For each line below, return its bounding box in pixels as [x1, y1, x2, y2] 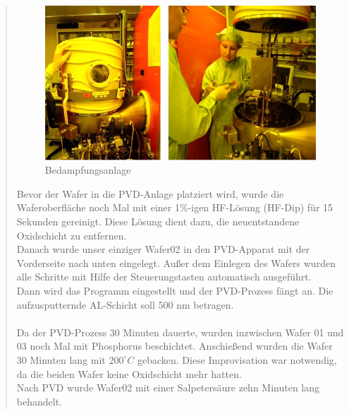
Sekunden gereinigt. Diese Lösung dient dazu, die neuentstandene [16, 213, 300, 228]
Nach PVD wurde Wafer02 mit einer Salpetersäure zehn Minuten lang [16, 380, 320, 395]
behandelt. [16, 394, 62, 408]
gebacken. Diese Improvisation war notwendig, [137, 352, 337, 367]
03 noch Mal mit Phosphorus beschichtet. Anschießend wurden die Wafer [16, 338, 333, 353]
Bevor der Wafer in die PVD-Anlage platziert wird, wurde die [16, 186, 284, 201]
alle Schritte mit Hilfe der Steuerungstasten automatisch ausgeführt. [16, 269, 312, 284]
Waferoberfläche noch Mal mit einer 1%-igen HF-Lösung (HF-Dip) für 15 [16, 200, 333, 215]
